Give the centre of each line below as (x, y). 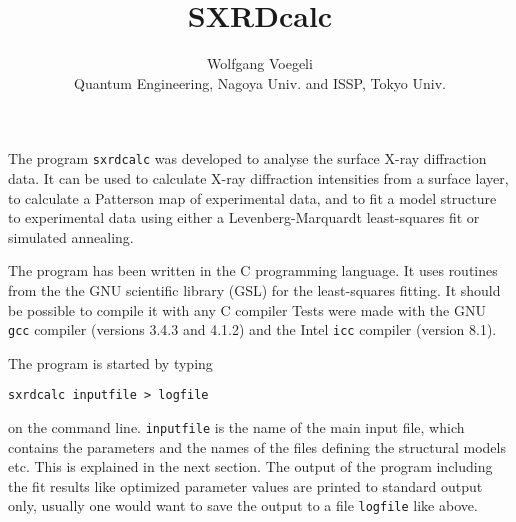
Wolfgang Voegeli (260, 63)
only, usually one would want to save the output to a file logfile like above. (243, 505)
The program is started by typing (110, 362)
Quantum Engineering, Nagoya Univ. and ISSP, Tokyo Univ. (260, 82)
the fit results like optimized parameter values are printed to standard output (245, 485)
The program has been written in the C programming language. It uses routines (253, 270)
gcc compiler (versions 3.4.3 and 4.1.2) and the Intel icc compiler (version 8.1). (252, 329)
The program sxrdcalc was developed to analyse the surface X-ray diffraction (247, 158)
